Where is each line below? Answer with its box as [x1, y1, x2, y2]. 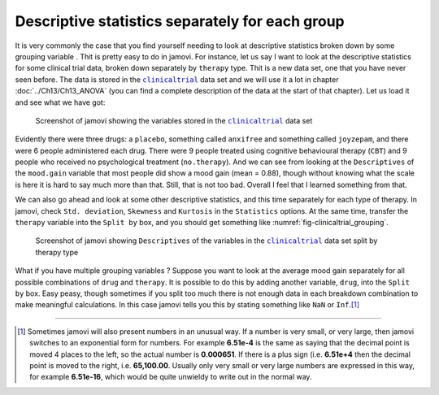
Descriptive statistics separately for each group [15, 12, 345, 30]
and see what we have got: [15, 98, 106, 107]
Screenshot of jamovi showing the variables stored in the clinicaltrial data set [35, 115, 313, 125]
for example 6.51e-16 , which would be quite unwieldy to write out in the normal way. [29, 372, 312, 382]
